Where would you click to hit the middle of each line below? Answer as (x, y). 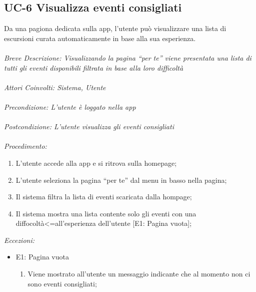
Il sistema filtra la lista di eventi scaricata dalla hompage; (104, 197)
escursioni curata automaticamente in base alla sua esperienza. (100, 38)
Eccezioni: (19, 240)
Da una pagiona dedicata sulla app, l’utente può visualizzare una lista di (115, 28)
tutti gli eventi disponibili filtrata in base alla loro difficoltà (94, 67)
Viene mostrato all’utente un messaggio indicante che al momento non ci (139, 274)
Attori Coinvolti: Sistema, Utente (55, 87)
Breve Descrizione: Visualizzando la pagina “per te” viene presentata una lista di (128, 57)
